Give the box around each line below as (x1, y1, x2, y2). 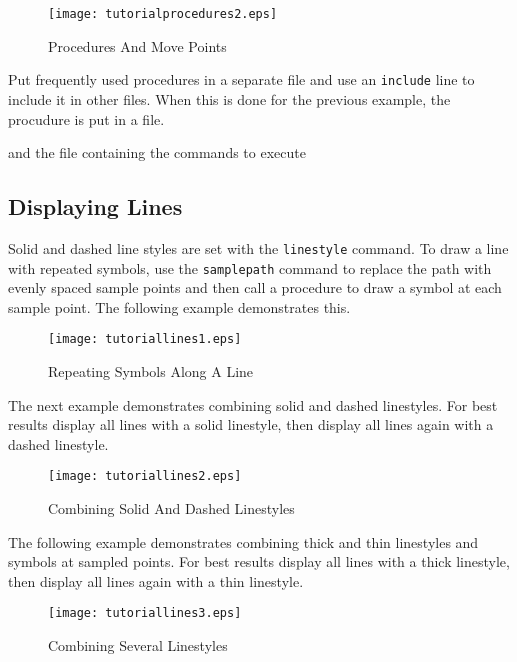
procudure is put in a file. (8, 108, 165, 129)
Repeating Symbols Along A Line (48, 361, 254, 382)
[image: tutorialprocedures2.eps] (48, 7, 278, 21)
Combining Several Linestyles (48, 635, 228, 656)
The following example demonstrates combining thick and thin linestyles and (8, 531, 479, 552)
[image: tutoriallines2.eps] (48, 469, 242, 484)
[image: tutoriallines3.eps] (48, 606, 242, 621)
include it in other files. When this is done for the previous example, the (8, 88, 451, 109)
